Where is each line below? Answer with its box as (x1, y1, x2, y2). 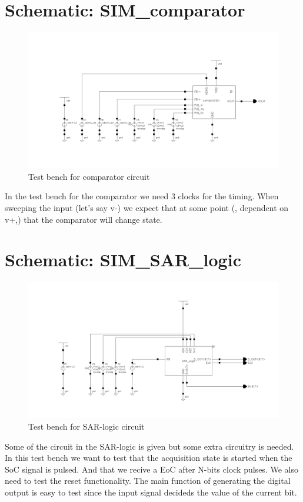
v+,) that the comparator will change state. (5, 213, 162, 225)
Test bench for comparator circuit (28, 170, 150, 182)
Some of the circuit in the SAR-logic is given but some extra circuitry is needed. (5, 440, 294, 452)
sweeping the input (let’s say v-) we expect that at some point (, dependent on (5, 201, 289, 213)
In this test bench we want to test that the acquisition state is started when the (5, 451, 292, 464)
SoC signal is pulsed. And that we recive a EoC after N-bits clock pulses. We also (5, 463, 298, 475)
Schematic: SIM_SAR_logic (5, 247, 241, 272)
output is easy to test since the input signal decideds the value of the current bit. (5, 486, 297, 498)
